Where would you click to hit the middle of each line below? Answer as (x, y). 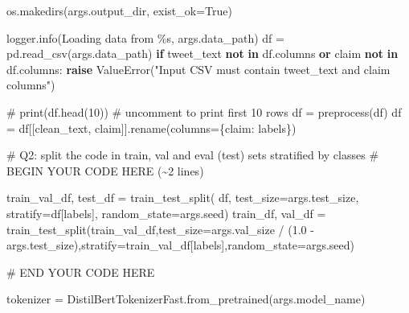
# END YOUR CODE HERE (81, 272)
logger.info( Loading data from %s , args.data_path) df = (145, 37)
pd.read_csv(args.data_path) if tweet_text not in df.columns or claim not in (202, 54)
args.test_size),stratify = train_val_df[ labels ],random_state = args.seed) (180, 245)
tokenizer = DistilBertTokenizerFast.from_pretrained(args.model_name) (186, 299)
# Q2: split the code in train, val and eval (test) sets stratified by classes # (193, 155)
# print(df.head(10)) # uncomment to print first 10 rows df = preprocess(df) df (204, 111)
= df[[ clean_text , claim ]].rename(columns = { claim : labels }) (151, 128)
